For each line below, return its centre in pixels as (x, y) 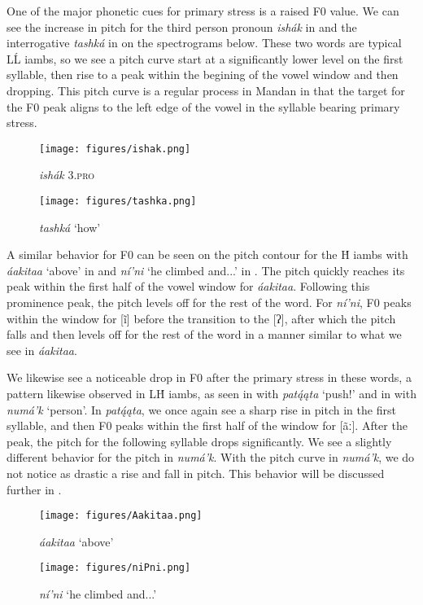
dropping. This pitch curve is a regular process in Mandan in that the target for (206, 90)
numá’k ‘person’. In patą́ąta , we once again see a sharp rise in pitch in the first (201, 409)
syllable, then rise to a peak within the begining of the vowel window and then (203, 75)
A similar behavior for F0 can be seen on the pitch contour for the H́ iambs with (207, 254)
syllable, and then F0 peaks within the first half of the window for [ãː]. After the (207, 425)
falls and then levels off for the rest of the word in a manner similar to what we (204, 334)
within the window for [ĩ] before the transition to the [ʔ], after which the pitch (201, 318)
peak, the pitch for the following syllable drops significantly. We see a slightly (199, 441)
